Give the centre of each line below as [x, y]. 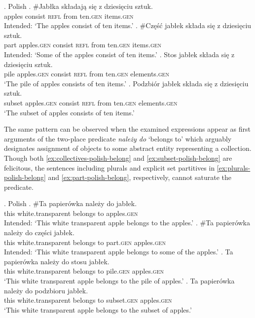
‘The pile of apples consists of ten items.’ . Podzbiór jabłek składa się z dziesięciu [126, 83]
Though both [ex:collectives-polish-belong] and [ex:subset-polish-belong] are [118, 158]
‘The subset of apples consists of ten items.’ [69, 112]
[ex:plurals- [234, 167]
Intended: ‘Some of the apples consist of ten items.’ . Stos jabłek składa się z [119, 54]
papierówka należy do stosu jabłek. [57, 261]
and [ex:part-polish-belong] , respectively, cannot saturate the [140, 177]
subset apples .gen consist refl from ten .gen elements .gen [91, 102]
